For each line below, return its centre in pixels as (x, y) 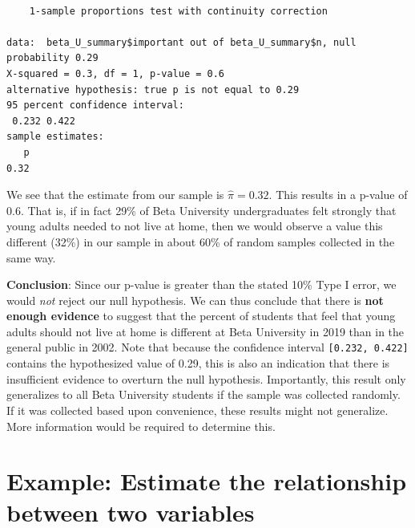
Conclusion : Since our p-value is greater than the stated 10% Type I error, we (201, 284)
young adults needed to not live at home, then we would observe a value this (195, 226)
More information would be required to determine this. (141, 426)
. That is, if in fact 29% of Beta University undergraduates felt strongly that (208, 210)
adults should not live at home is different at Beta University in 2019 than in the (205, 331)
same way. (31, 257)
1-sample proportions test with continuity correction (178, 11)
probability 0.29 (52, 58)
